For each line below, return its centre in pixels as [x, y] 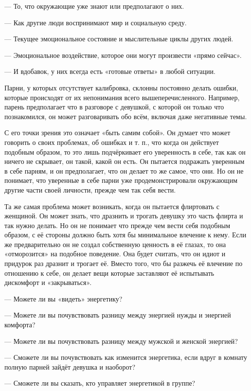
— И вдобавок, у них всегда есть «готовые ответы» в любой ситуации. [110, 71]
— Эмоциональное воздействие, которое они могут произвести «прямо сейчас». [123, 55]
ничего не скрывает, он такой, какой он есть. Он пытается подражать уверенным [125, 161]
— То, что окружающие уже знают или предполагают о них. [94, 6]
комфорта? [20, 325]
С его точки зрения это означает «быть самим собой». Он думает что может [117, 133]
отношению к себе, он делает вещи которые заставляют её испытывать [109, 273]
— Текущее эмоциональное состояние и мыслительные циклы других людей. [119, 39]
